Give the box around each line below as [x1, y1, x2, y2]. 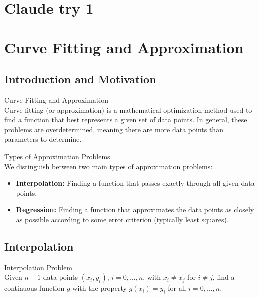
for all [168, 283, 186, 293]
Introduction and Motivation [4, 71, 156, 87]
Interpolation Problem [4, 262, 73, 272]
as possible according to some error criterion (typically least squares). [16, 214, 229, 224]
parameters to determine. [4, 134, 82, 144]
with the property [72, 283, 127, 293]
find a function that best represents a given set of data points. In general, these [4, 114, 247, 125]
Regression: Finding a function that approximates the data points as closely [16, 204, 254, 215]
